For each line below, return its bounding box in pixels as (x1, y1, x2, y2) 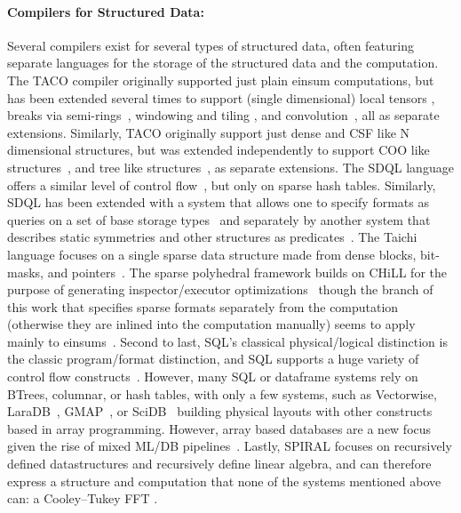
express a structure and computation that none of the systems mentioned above (7, 471, 441, 490)
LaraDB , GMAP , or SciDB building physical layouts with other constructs (7, 402, 433, 421)
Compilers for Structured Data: (7, 2, 204, 20)
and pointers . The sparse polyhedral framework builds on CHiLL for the (47, 262, 448, 281)
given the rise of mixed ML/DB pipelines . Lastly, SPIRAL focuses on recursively (7, 437, 452, 455)
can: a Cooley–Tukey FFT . (7, 489, 158, 508)
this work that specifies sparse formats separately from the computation (7, 297, 399, 316)
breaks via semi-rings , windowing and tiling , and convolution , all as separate (7, 106, 440, 124)
